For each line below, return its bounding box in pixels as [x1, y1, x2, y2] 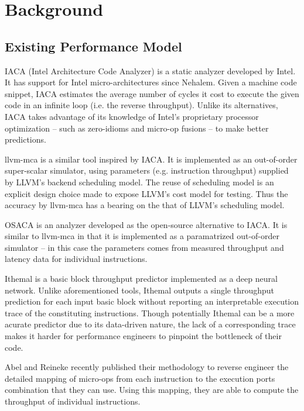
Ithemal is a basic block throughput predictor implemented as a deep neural [5, 272, 278, 285]
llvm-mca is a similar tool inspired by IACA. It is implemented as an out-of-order [5, 153, 298, 165]
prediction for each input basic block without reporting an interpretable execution [5, 295, 299, 308]
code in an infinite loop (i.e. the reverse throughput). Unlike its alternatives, [5, 99, 278, 111]
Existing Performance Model [5, 37, 182, 55]
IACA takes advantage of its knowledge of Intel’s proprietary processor [5, 110, 259, 122]
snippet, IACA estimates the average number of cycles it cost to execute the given [5, 87, 299, 99]
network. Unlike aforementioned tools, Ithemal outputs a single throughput [5, 284, 275, 296]
